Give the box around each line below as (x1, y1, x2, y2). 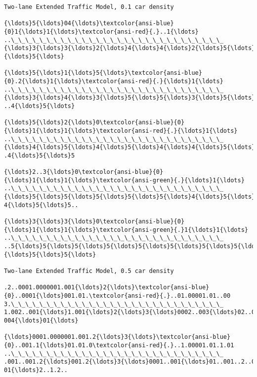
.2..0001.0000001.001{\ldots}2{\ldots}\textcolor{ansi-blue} (4, 284, 210, 291)
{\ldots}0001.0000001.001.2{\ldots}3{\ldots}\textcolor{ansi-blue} (4, 333, 231, 341)
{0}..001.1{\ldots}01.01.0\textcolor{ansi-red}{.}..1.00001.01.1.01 (4, 341, 234, 349)
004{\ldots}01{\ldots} (4, 317, 79, 324)
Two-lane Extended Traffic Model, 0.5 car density (4, 268, 174, 274)
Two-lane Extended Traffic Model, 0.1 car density (4, 3, 174, 10)
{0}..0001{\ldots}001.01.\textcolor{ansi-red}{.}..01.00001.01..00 (4, 292, 231, 299)
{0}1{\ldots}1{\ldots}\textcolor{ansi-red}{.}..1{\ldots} (4, 28, 199, 35)
